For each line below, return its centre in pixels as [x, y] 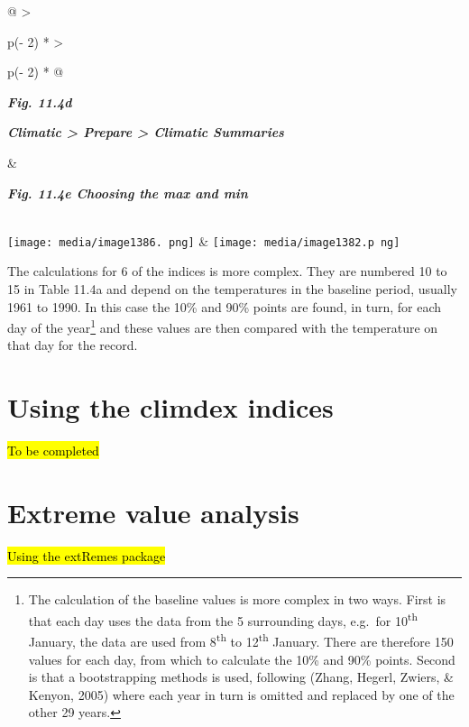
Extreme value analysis [153, 512]
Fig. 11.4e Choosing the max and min [128, 193]
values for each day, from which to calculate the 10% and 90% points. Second [242, 659]
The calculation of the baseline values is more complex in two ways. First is [237, 599]
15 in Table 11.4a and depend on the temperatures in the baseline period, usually [232, 289]
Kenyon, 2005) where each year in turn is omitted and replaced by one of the [241, 694]
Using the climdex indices [170, 407]
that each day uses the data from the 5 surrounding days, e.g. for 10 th [223, 619]
